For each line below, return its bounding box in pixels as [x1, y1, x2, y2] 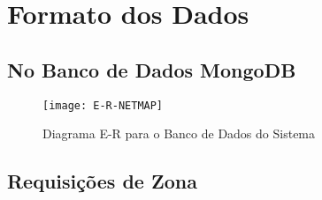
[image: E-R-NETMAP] [42, 99, 164, 112]
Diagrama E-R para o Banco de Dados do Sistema [42, 124, 316, 143]
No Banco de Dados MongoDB [7, 56, 296, 83]
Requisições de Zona [7, 167, 197, 195]
